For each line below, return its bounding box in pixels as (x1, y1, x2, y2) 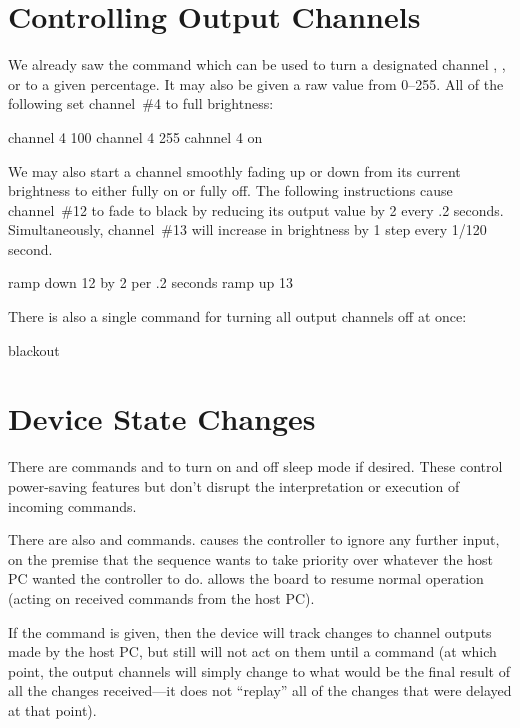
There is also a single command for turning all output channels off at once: (8, 306, 467, 327)
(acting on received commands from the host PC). (8, 587, 315, 608)
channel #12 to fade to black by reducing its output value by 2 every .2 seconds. (8, 199, 504, 220)
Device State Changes (8, 398, 316, 439)
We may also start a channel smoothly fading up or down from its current (8, 160, 461, 181)
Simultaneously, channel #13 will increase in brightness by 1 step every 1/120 (8, 219, 487, 240)
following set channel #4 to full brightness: (8, 93, 274, 114)
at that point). (8, 699, 97, 720)
